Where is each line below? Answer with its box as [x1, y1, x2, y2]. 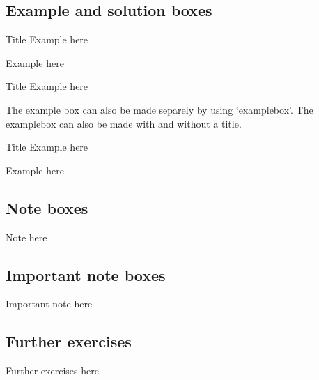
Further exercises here [6, 363, 99, 378]
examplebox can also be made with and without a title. [6, 116, 242, 130]
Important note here [6, 296, 93, 311]
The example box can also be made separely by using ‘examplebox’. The [6, 102, 313, 116]
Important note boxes [6, 264, 166, 285]
